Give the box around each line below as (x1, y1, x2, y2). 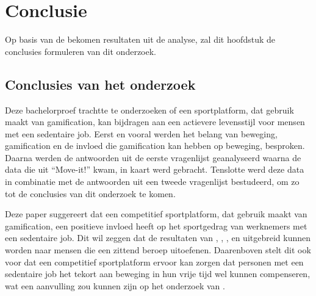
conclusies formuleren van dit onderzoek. (5, 45, 156, 57)
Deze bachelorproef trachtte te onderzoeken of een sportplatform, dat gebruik (5, 103, 294, 116)
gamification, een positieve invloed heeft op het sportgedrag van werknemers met (5, 219, 307, 232)
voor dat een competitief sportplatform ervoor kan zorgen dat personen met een (5, 255, 304, 268)
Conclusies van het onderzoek (5, 74, 196, 93)
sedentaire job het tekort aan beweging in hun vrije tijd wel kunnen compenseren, (5, 267, 311, 280)
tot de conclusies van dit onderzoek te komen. (5, 187, 176, 200)
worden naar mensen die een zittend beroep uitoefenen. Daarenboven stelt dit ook (5, 244, 311, 256)
